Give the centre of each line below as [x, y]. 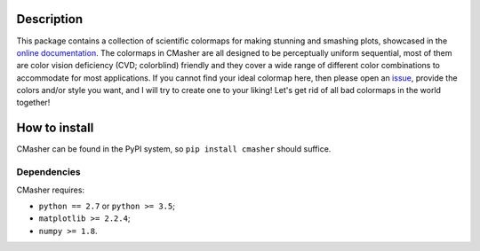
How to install [55, 128]
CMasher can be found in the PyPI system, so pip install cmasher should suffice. [174, 149]
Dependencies [49, 172]
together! [33, 103]
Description [50, 19]
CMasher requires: [50, 190]
